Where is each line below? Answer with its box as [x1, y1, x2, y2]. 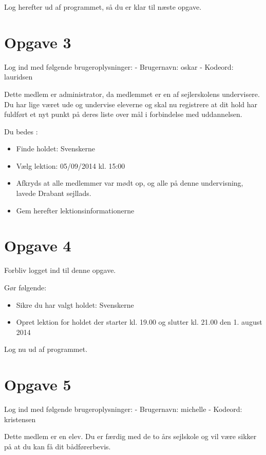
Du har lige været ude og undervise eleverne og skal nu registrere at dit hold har [4, 98, 258, 109]
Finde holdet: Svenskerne [16, 143, 95, 154]
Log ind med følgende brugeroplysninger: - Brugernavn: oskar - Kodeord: [4, 61, 234, 72]
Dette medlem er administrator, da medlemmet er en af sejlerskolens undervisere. [4, 88, 260, 99]
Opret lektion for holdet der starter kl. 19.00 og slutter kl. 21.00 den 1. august [16, 316, 262, 327]
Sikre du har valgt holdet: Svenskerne [16, 299, 134, 310]
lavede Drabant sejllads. [16, 188, 91, 199]
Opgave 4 [4, 235, 71, 256]
